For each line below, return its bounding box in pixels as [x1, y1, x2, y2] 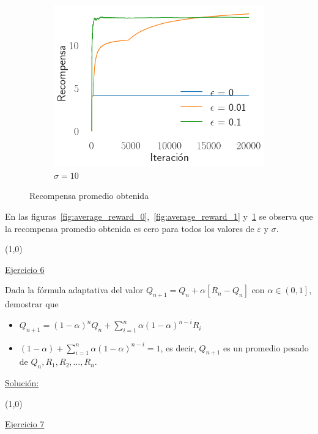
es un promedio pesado [223, 341, 309, 354]
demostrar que [5, 297, 59, 310]
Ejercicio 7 [5, 417, 45, 430]
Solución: [5, 376, 39, 389]
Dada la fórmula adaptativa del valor [5, 283, 144, 296]
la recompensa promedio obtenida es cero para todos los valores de [5, 222, 254, 234]
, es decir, [160, 341, 196, 354]
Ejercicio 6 [5, 263, 45, 275]
